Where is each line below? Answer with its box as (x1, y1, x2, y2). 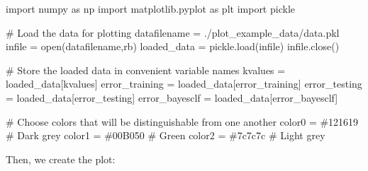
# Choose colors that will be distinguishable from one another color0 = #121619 (6, 114, 359, 129)
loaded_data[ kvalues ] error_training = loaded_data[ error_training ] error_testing (6, 76, 362, 91)
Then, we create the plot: (6, 151, 116, 166)
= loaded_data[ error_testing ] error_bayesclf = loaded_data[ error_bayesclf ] (6, 90, 338, 105)
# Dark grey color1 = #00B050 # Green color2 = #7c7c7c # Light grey (6, 128, 325, 143)
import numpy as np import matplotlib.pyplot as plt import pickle (6, 1, 295, 16)
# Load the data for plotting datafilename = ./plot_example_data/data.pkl (6, 25, 340, 40)
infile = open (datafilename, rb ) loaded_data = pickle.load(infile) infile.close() (6, 39, 340, 54)
